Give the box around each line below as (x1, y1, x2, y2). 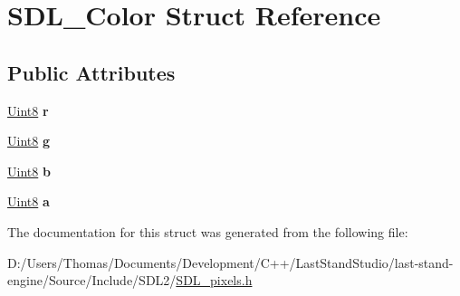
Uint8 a (7, 192, 50, 211)
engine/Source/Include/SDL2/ (7, 271, 177, 290)
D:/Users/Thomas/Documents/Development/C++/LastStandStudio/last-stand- (7, 253, 454, 272)
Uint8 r (7, 100, 49, 119)
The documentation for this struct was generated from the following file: (7, 222, 408, 241)
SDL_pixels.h (176, 271, 253, 290)
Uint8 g (7, 131, 50, 150)
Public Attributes (7, 58, 176, 86)
